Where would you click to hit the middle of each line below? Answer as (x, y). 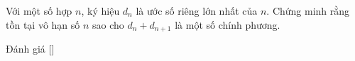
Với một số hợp (39, 11)
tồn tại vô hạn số (43, 24)
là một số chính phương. (228, 24)
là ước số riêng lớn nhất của (197, 11)
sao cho (108, 24)
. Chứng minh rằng (308, 11)
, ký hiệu (100, 11)
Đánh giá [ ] (30, 49)
